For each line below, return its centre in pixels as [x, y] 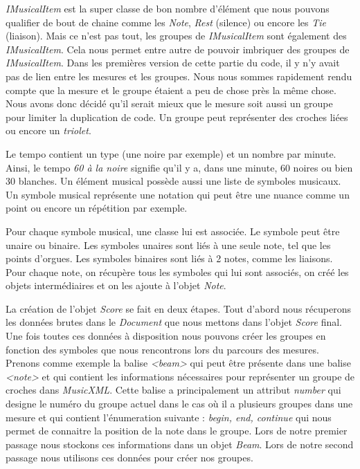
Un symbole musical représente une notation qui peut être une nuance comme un [178, 194]
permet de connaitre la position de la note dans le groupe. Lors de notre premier [177, 431]
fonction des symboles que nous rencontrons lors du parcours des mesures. [162, 349]
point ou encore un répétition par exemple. [97, 208]
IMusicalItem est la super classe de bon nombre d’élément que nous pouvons [168, 8]
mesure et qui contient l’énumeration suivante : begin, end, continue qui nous [169, 417]
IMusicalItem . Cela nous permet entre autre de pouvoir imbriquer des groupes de [178, 49]
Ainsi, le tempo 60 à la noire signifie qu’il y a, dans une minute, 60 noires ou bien [179, 167]
